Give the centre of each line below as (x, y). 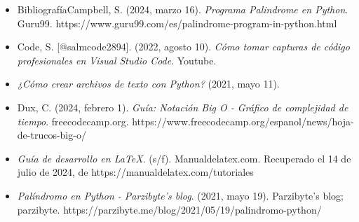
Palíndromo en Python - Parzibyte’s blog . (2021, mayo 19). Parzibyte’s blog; (180, 195)
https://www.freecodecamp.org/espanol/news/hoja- (243, 121)
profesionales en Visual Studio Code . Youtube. (117, 60)
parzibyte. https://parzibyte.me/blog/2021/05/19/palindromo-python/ (169, 209)
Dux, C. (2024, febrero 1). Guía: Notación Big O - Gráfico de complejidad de (183, 107)
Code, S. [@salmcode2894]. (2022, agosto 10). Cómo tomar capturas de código (183, 47)
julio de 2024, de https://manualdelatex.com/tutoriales (135, 172)
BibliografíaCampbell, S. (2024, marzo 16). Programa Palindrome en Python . (183, 9)
